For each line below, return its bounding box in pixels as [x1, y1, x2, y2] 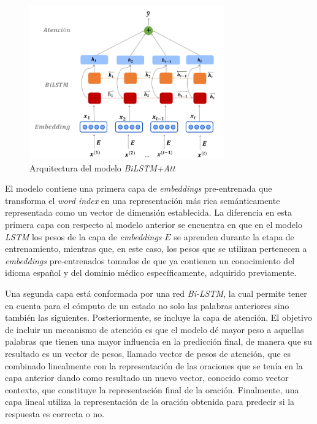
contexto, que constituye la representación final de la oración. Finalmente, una [5, 383, 299, 396]
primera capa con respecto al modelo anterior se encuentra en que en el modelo [5, 218, 302, 231]
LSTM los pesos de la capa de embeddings [5, 230, 162, 243]
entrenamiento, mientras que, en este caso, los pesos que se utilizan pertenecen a [5, 242, 307, 255]
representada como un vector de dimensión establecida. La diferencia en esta [5, 206, 292, 219]
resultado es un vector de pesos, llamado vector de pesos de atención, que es [5, 347, 291, 359]
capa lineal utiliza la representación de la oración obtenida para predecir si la [5, 395, 295, 408]
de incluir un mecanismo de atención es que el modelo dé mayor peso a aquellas [5, 323, 304, 336]
